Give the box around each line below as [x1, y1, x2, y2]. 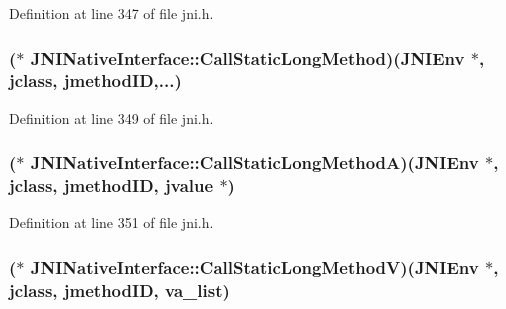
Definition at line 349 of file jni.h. [9, 107, 214, 128]
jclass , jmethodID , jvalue [9, 173, 214, 198]
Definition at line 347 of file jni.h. [9, 3, 214, 23]
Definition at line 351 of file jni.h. [9, 212, 214, 233]
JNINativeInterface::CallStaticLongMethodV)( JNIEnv [30, 254, 479, 279]
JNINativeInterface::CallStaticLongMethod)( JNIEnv [30, 45, 465, 70]
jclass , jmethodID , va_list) [9, 277, 230, 302]
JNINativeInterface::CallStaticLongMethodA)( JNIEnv [30, 150, 479, 175]
